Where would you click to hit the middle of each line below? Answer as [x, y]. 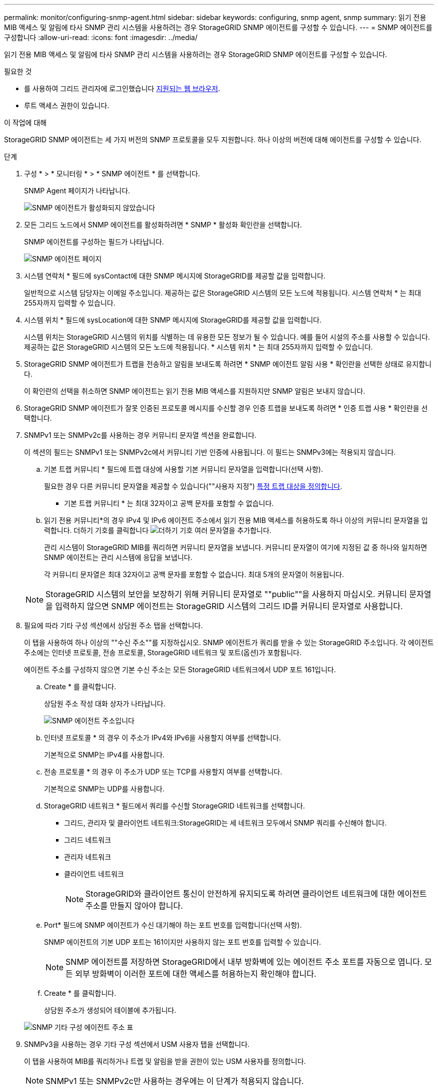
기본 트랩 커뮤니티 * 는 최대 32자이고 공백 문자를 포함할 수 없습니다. [169, 503]
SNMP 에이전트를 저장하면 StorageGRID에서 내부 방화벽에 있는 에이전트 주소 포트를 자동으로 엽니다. [244, 962]
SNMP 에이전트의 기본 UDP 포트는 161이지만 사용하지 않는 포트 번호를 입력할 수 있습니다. [183, 942]
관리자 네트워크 [88, 857]
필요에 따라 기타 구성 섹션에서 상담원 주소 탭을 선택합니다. [113, 625]
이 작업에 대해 [25, 122]
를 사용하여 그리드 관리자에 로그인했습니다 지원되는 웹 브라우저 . [122, 88]
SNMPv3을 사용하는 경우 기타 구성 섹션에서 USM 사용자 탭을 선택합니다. [137, 1044]
